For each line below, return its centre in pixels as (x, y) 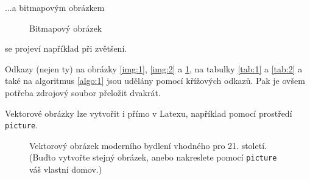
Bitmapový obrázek (66, 28)
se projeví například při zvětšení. (66, 48)
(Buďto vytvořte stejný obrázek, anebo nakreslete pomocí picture (153, 157)
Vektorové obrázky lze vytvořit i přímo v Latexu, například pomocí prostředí (149, 113)
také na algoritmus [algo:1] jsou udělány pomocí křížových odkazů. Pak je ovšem (155, 81)
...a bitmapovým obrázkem (55, 7)
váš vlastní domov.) (66, 169)
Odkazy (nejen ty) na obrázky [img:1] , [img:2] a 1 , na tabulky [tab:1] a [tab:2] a (154, 68)
